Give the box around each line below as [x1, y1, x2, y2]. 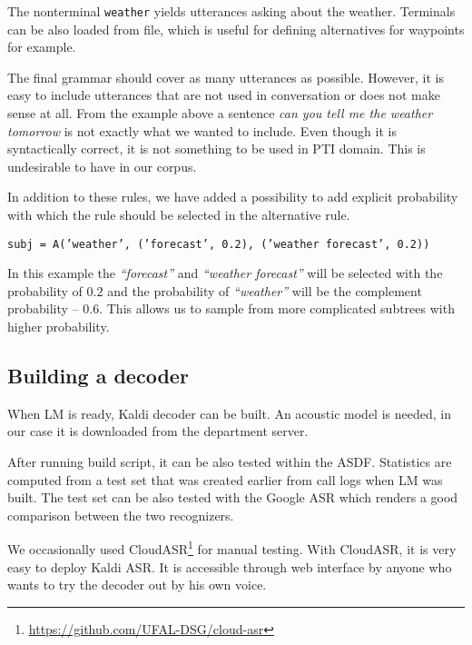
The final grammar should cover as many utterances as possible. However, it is [7, 67, 444, 86]
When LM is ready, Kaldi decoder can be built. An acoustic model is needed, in [7, 403, 451, 422]
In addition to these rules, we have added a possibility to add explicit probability [7, 187, 458, 206]
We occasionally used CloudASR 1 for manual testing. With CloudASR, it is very [7, 537, 457, 559]
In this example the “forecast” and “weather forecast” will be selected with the [7, 263, 443, 283]
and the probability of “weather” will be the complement [107, 281, 422, 300]
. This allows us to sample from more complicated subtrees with [99, 299, 455, 318]
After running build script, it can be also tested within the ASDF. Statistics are [7, 452, 452, 471]
